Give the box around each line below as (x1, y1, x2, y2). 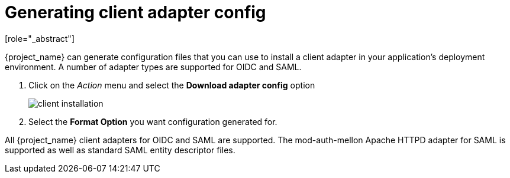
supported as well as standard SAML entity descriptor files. (5, 144, 235, 155)
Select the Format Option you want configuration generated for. (28, 116, 277, 127)
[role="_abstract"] (5, 33, 75, 44)
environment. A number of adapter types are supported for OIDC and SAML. (5, 61, 302, 72)
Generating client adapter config (5, 2, 266, 22)
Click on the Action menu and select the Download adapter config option (28, 80, 315, 90)
